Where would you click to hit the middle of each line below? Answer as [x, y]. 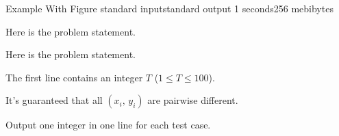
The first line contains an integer [74, 77]
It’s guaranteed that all [54, 100]
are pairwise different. [193, 100]
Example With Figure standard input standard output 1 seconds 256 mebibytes [169, 8]
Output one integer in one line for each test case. [108, 125]
